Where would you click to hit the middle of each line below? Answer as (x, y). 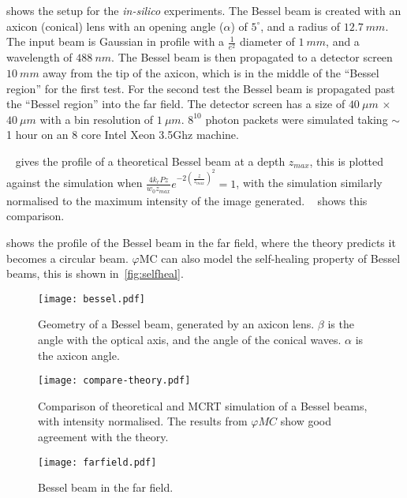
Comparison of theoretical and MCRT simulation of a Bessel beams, (203, 405)
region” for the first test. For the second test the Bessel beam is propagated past (201, 88)
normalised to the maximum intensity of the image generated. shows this (187, 200)
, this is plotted (347, 161)
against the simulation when (75, 183)
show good (306, 421)
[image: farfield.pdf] (97, 462)
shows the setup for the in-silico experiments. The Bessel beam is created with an (204, 10)
